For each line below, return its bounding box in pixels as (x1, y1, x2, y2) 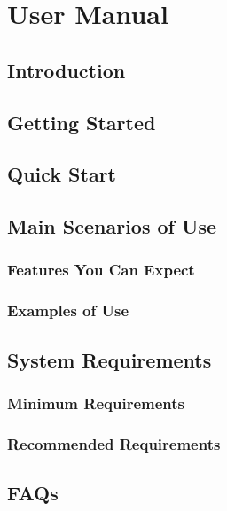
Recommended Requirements (7, 432, 221, 454)
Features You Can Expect (7, 259, 195, 281)
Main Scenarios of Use (7, 213, 217, 240)
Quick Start (7, 160, 116, 188)
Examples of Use (7, 299, 129, 321)
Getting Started (7, 108, 156, 135)
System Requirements (7, 345, 212, 373)
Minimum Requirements (7, 391, 184, 414)
